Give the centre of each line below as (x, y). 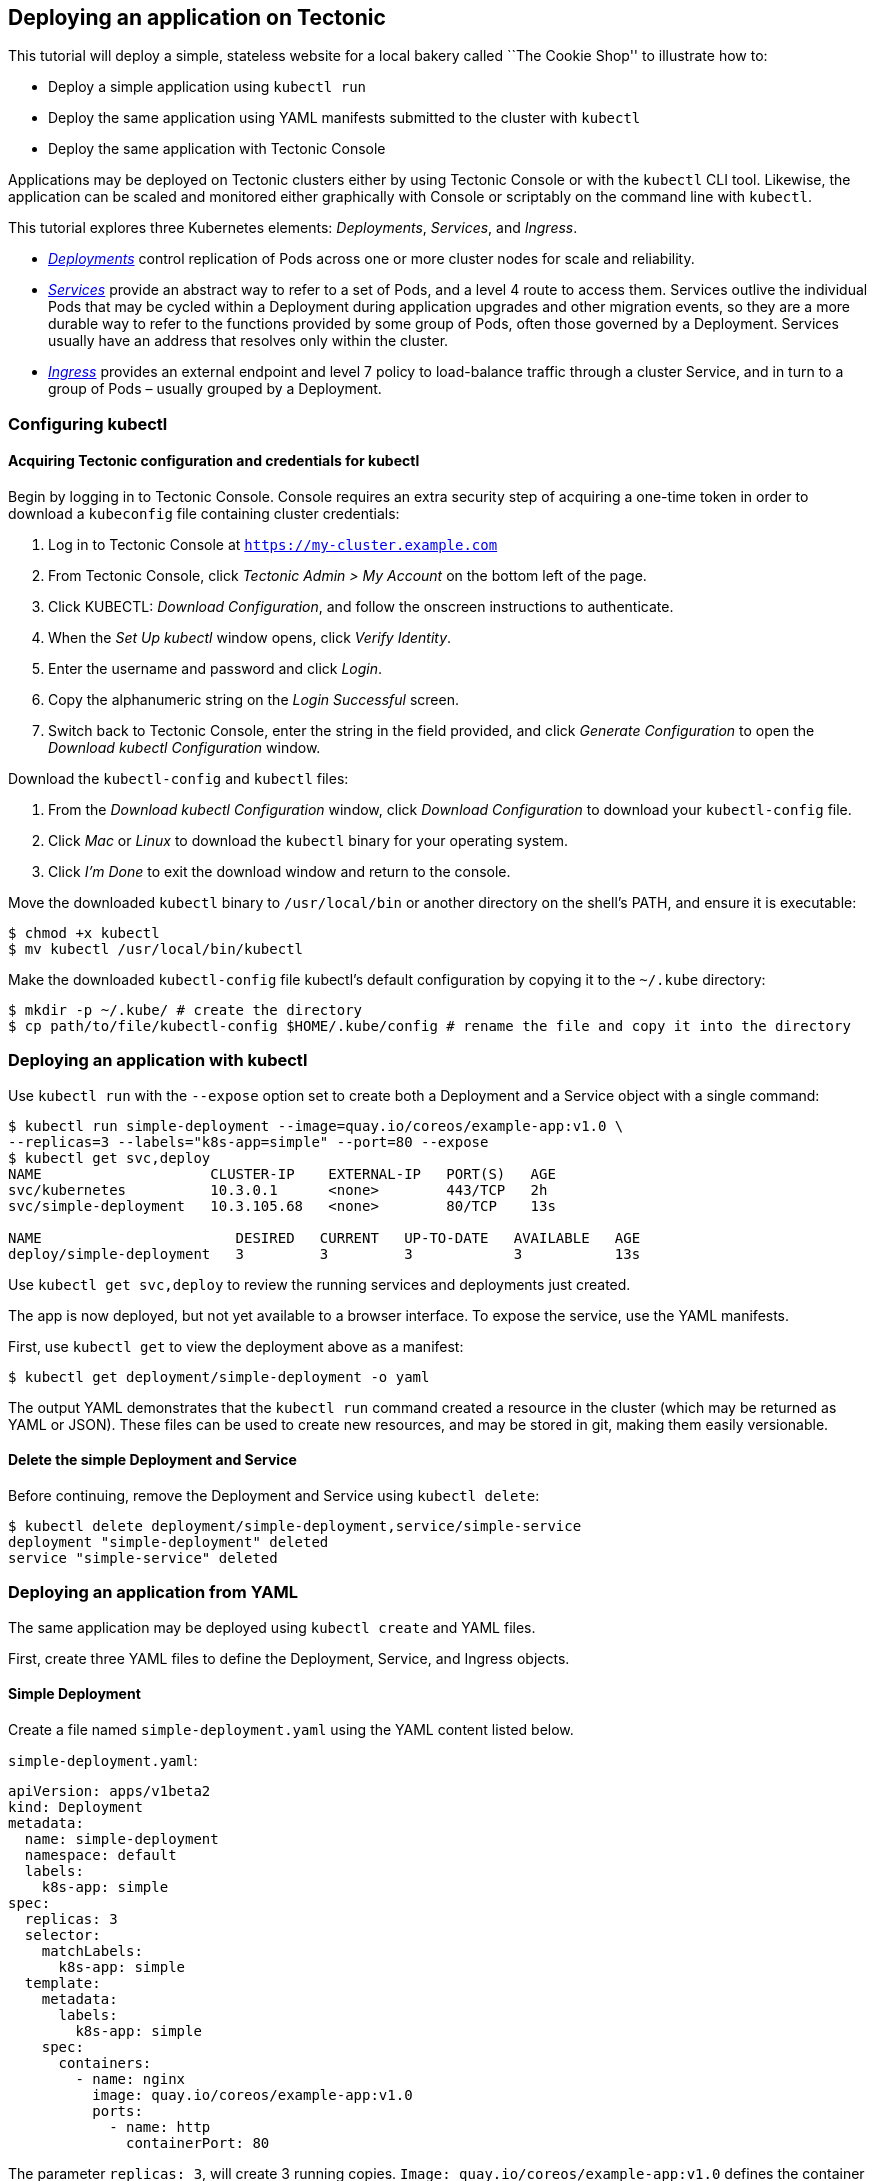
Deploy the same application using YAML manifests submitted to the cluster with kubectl (344, 118)
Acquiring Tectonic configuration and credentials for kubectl (214, 461)
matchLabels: (92, 1950)
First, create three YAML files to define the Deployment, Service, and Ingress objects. (289, 1658)
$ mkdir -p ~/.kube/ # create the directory (185, 1010)
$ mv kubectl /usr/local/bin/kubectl (156, 949)
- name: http (160, 2126)
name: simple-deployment (121, 1838)
